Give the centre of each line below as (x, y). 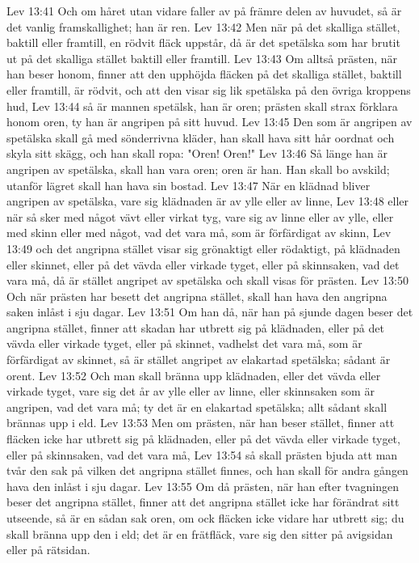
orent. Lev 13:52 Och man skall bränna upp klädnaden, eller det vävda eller (194, 375)
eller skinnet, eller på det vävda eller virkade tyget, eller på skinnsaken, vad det (203, 264)
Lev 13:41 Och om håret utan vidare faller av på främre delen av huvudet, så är (204, 11)
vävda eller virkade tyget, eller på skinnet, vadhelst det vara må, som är (184, 343)
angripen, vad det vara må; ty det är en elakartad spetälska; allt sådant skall (197, 406)
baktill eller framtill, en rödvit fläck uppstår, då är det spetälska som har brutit (203, 42)
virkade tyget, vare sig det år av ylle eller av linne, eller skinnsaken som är (191, 391)
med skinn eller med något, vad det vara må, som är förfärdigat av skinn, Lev (199, 233)
